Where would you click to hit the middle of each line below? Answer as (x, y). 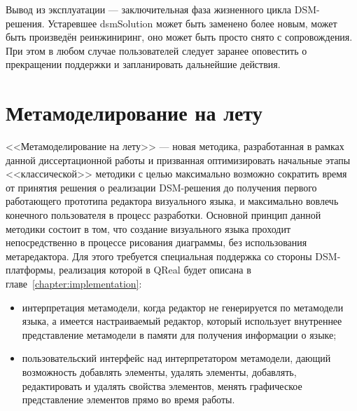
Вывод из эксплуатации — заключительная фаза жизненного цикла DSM (161, 9)
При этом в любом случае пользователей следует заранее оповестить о (156, 50)
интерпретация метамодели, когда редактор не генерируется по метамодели (183, 307)
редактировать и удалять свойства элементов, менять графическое (162, 385)
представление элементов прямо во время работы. (128, 399)
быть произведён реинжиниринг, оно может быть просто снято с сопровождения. (179, 37)
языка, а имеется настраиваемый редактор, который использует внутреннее (182, 321)
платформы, (31, 270)
